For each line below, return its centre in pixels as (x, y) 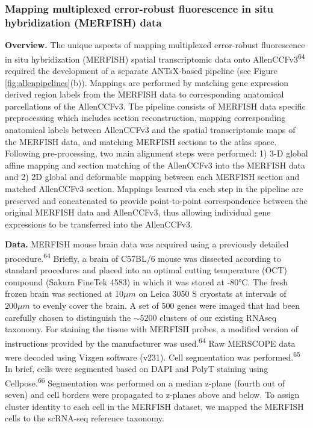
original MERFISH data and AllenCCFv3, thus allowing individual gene (138, 212)
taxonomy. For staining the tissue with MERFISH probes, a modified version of (152, 329)
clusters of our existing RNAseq (218, 317)
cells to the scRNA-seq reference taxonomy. (85, 418)
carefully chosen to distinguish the (68, 317)
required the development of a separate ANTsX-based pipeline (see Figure (141, 70)
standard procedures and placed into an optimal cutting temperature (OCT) (146, 270)
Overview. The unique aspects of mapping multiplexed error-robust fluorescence (155, 45)
